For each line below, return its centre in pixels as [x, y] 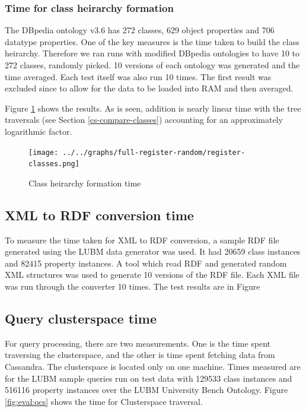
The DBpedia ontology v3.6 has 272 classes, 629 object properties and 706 [140, 30]
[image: [44, 152]
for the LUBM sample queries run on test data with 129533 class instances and [149, 378]
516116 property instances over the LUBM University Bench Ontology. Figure [146, 390]
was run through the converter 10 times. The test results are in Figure [133, 286]
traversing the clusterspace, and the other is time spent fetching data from [140, 355]
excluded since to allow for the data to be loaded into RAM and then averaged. [149, 88]
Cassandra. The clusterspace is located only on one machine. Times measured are [153, 367]
